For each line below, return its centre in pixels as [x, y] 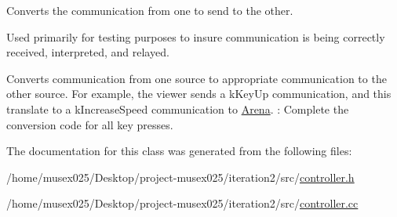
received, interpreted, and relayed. [88, 52]
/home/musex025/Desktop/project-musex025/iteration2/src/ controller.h [180, 177]
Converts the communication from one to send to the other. [150, 10]
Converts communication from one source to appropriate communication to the [197, 78]
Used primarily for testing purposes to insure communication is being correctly [196, 36]
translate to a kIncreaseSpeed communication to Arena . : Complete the [178, 108]
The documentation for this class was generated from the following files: [179, 151]
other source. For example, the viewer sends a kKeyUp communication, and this [199, 94]
